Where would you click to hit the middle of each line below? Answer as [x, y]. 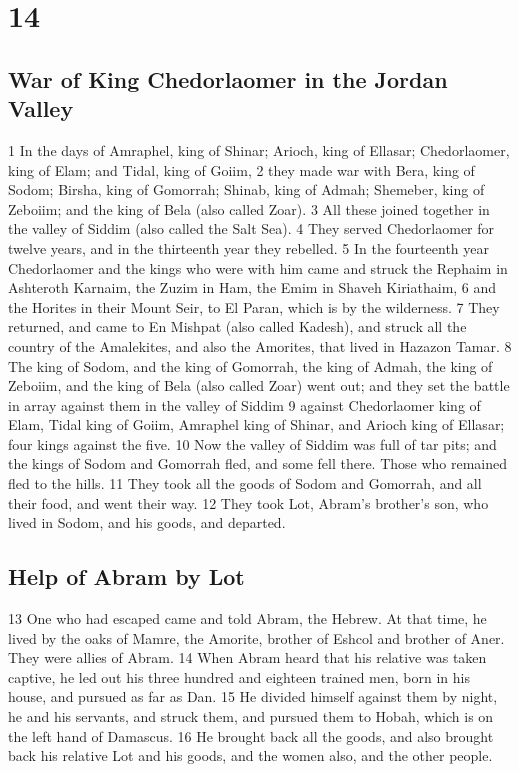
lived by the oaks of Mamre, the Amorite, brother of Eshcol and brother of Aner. [256, 637]
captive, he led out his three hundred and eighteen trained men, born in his [239, 676]
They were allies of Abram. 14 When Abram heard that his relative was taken [247, 657]
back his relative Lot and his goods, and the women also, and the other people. [250, 755]
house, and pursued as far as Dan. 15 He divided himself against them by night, [253, 696]
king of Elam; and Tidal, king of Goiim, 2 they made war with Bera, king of [241, 169]
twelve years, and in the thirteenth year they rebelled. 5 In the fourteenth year [248, 247]
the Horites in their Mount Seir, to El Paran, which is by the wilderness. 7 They [254, 306]
